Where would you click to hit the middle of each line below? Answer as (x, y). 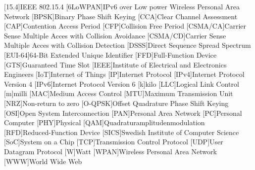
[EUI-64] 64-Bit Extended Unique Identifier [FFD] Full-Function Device (110, 54)
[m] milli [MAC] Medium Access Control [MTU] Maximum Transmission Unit (119, 93)
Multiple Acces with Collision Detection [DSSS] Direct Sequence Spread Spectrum (127, 45)
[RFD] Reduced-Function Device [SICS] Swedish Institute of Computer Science (122, 132)
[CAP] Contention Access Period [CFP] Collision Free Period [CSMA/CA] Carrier (125, 26)
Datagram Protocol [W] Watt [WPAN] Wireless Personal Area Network (110, 151)
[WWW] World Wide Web (43, 161)
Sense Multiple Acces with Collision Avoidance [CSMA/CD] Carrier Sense (115, 35)
